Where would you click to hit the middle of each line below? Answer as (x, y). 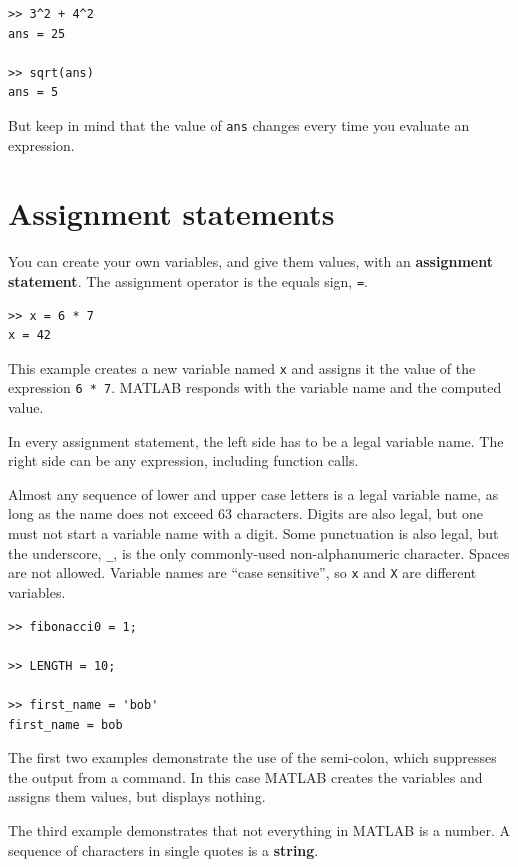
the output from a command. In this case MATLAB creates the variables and (245, 776)
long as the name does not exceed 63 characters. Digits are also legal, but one (246, 513)
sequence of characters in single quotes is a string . (163, 849)
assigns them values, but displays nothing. (137, 796)
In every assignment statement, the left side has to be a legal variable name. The (256, 440)
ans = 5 (33, 92)
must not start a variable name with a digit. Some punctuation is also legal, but (253, 533)
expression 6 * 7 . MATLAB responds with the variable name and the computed (255, 387)
